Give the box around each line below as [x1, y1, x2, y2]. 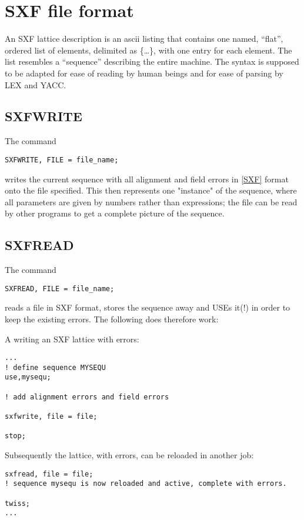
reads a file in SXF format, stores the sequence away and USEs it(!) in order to [5, 301, 290, 314]
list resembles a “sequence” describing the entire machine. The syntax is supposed [5, 55, 299, 68]
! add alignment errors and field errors [5, 392, 169, 401]
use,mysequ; [5, 373, 51, 382]
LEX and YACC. [5, 78, 66, 91]
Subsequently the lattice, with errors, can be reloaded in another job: [5, 449, 254, 461]
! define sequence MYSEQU [5, 363, 106, 372]
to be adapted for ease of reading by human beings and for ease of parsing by [5, 66, 283, 79]
